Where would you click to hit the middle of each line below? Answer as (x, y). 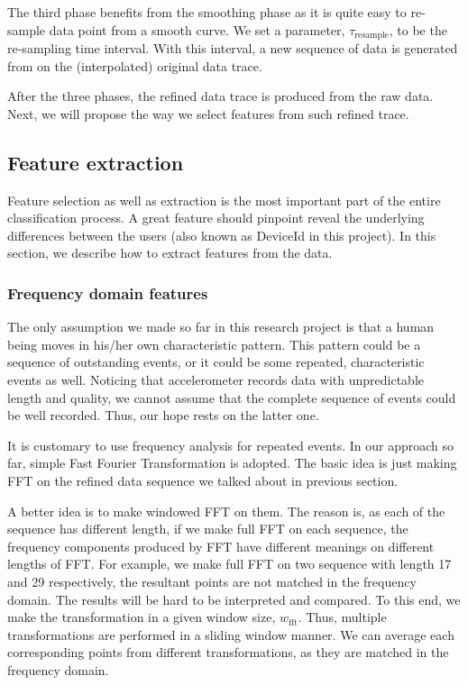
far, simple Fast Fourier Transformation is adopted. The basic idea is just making (232, 463)
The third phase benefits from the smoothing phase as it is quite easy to (207, 12)
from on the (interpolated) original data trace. (135, 65)
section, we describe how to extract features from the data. (170, 253)
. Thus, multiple (342, 617)
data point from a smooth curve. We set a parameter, (197, 29)
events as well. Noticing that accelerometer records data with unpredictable (216, 379)
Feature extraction (96, 162)
